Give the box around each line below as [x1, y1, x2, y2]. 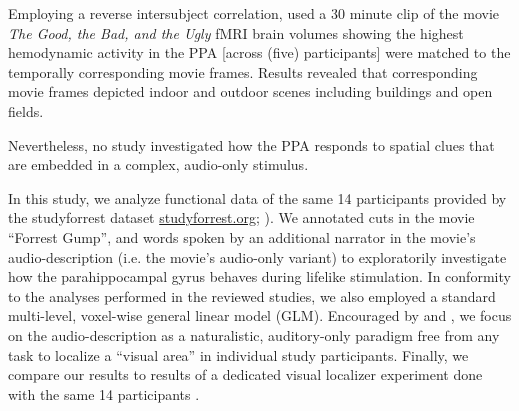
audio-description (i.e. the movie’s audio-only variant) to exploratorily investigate [8, 246, 507, 267]
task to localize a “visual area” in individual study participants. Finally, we [8, 344, 469, 365]
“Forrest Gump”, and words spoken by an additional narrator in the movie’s [8, 226, 476, 247]
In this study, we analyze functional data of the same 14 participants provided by [8, 187, 507, 208]
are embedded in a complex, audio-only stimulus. [8, 154, 309, 175]
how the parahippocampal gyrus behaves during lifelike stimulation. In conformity [8, 266, 511, 287]
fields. [8, 100, 44, 121]
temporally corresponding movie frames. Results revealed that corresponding [8, 61, 478, 82]
